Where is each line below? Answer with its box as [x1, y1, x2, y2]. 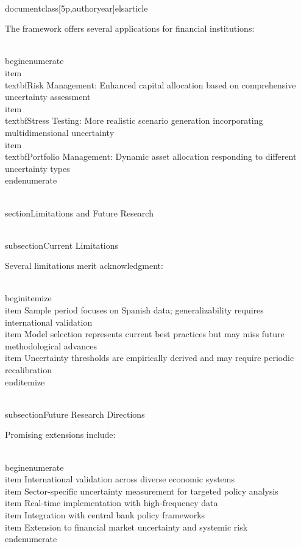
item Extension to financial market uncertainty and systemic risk [5, 520, 248, 533]
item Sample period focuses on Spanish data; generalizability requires [5, 304, 264, 316]
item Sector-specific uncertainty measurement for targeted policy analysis [5, 484, 278, 497]
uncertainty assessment [5, 90, 91, 103]
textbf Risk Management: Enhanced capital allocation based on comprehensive [5, 78, 296, 91]
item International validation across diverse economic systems [5, 473, 235, 485]
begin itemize [5, 291, 52, 304]
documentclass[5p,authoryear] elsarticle [5, 1, 148, 14]
